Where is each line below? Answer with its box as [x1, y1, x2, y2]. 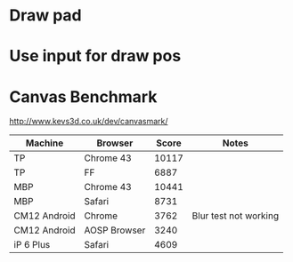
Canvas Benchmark [9, 86, 158, 107]
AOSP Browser [84, 224, 146, 236]
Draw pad [9, 5, 82, 26]
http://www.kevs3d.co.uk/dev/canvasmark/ [9, 116, 168, 127]
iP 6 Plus [13, 239, 51, 251]
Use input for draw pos [9, 46, 182, 67]
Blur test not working [191, 210, 279, 222]
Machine [25, 137, 64, 149]
